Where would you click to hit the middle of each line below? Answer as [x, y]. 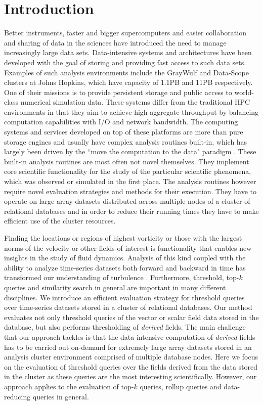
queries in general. [61, 396]
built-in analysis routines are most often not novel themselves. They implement [127, 161]
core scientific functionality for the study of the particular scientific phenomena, [128, 171]
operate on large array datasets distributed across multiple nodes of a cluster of [127, 201]
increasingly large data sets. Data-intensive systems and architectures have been [128, 52]
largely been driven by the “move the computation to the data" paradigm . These [130, 151]
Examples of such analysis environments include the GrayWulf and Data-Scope [126, 72]
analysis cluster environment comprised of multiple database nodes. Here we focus [131, 357]
